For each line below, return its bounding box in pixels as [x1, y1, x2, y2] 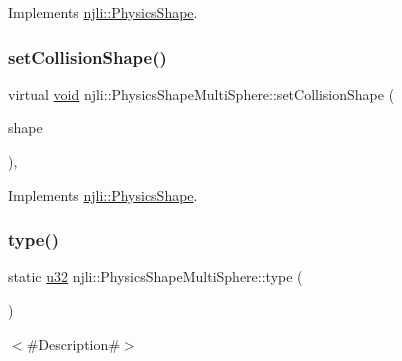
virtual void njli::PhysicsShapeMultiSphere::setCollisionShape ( [8, 83, 395, 104]
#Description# [26, 333, 120, 354]
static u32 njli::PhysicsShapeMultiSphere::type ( [8, 266, 303, 287]
